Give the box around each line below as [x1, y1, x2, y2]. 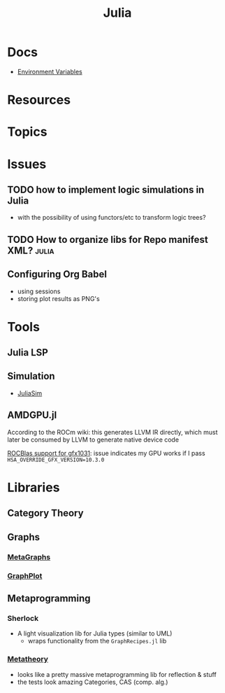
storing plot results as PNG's [17, 294, 100, 302]
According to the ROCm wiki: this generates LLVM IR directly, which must [7, 428, 218, 436]
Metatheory [7, 654, 49, 664]
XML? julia [7, 244, 55, 256]
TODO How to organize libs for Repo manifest [7, 233, 208, 246]
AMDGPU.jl [7, 409, 57, 421]
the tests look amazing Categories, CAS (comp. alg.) [17, 678, 168, 686]
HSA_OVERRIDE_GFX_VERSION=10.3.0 [7, 456, 105, 463]
